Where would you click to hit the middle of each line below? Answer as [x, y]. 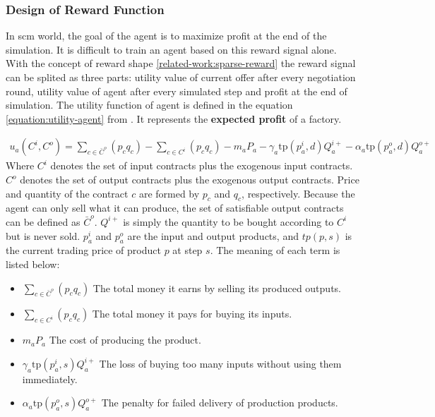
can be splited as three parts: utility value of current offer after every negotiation [181, 77]
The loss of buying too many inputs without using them [220, 363]
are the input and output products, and [213, 235]
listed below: [33, 264]
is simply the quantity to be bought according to [228, 221]
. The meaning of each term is [275, 250]
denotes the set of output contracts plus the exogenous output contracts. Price [190, 179]
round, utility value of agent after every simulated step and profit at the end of [177, 91]
